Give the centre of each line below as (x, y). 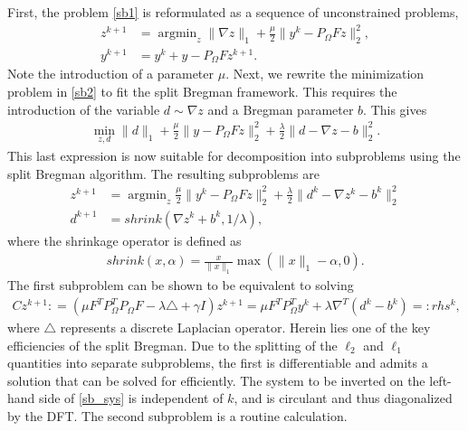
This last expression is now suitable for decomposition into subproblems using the (234, 156)
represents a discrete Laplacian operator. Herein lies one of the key (245, 328)
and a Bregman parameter (281, 109)
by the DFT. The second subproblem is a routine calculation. (177, 416)
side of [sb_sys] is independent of (131, 398)
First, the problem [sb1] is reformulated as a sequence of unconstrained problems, (233, 12)
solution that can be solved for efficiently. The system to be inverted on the (216, 380)
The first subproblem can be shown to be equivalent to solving (181, 285)
